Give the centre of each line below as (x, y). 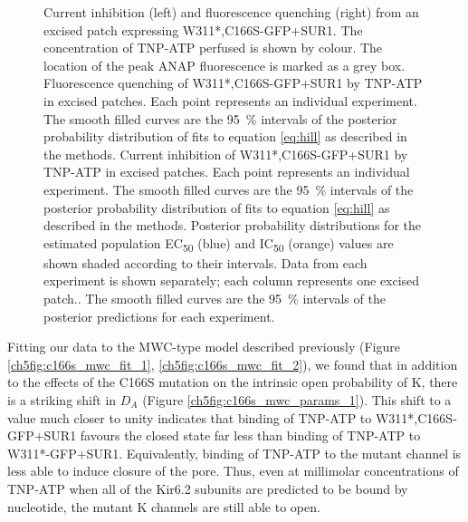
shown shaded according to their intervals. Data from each (205, 262)
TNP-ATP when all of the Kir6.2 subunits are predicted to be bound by (208, 488)
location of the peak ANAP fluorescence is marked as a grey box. (224, 65)
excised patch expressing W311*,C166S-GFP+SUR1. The (203, 29)
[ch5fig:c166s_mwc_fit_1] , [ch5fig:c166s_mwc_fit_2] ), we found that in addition (233, 364)
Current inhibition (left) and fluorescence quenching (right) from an (231, 12)
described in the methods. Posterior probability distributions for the (232, 225)
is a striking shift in (62, 400)
